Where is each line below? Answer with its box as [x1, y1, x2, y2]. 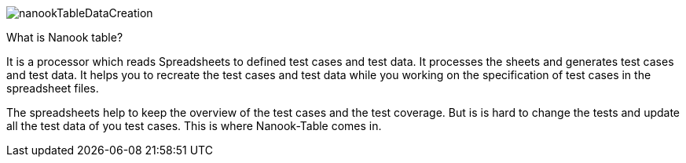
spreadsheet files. [6, 81, 99, 95]
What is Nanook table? [6, 31, 123, 44]
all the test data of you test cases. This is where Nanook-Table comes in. [6, 119, 382, 132]
